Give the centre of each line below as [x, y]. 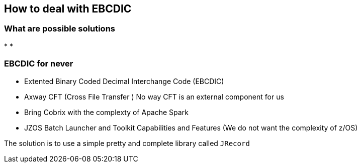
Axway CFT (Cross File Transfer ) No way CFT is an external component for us [154, 96]
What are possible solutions [60, 29]
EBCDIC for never [39, 64]
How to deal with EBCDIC [68, 9]
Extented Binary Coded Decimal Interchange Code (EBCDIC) [124, 81]
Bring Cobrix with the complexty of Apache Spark [106, 112]
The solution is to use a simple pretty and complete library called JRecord [127, 143]
